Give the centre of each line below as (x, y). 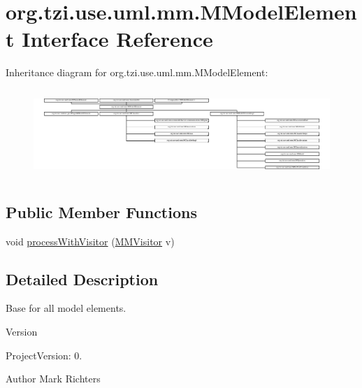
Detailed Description (82, 279)
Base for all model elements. (66, 308)
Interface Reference (117, 39)
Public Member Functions (101, 211)
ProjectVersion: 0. (44, 355)
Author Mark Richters (53, 379)
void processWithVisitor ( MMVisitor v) (90, 241)
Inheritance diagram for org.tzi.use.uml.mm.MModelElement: (137, 72)
